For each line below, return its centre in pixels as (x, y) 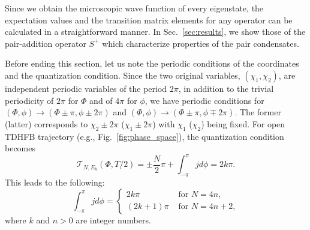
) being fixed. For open (243, 123)
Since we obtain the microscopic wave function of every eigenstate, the (134, 8)
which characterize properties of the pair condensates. (201, 43)
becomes (20, 148)
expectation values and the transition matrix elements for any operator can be (149, 20)
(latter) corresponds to (46, 123)
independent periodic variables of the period (86, 88)
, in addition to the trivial (226, 88)
